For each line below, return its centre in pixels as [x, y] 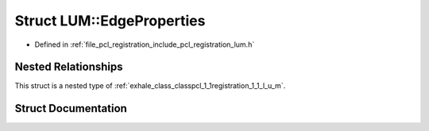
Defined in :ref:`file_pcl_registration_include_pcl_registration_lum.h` [145, 44]
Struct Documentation [71, 108]
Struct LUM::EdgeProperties [110, 21]
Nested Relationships [69, 67]
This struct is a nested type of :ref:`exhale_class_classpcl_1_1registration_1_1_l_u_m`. [150, 86]
